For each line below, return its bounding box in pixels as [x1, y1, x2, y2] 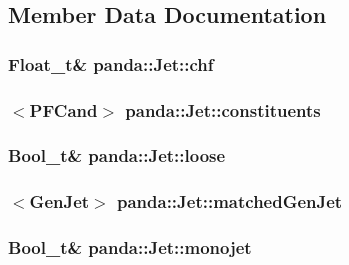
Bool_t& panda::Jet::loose [8, 143, 226, 168]
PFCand [29, 97, 98, 122]
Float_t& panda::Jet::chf [8, 51, 214, 76]
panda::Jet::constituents [125, 97, 321, 122]
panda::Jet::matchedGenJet [117, 189, 343, 214]
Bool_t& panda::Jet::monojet [8, 235, 252, 260]
